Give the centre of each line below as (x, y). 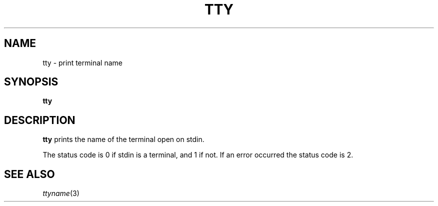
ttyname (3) (61, 193)
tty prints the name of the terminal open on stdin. (123, 139)
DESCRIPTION (40, 120)
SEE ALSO (29, 174)
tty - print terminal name (82, 62)
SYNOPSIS (31, 82)
